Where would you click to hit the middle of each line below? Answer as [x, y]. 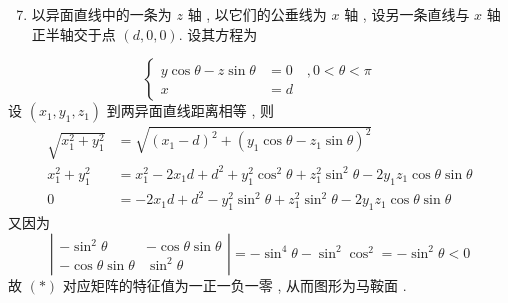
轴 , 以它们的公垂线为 [257, 14]
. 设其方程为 [218, 33]
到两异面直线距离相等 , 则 [190, 110]
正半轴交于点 [73, 33]
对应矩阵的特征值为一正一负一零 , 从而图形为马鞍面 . [234, 284]
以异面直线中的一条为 [101, 14]
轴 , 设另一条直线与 [407, 14]
